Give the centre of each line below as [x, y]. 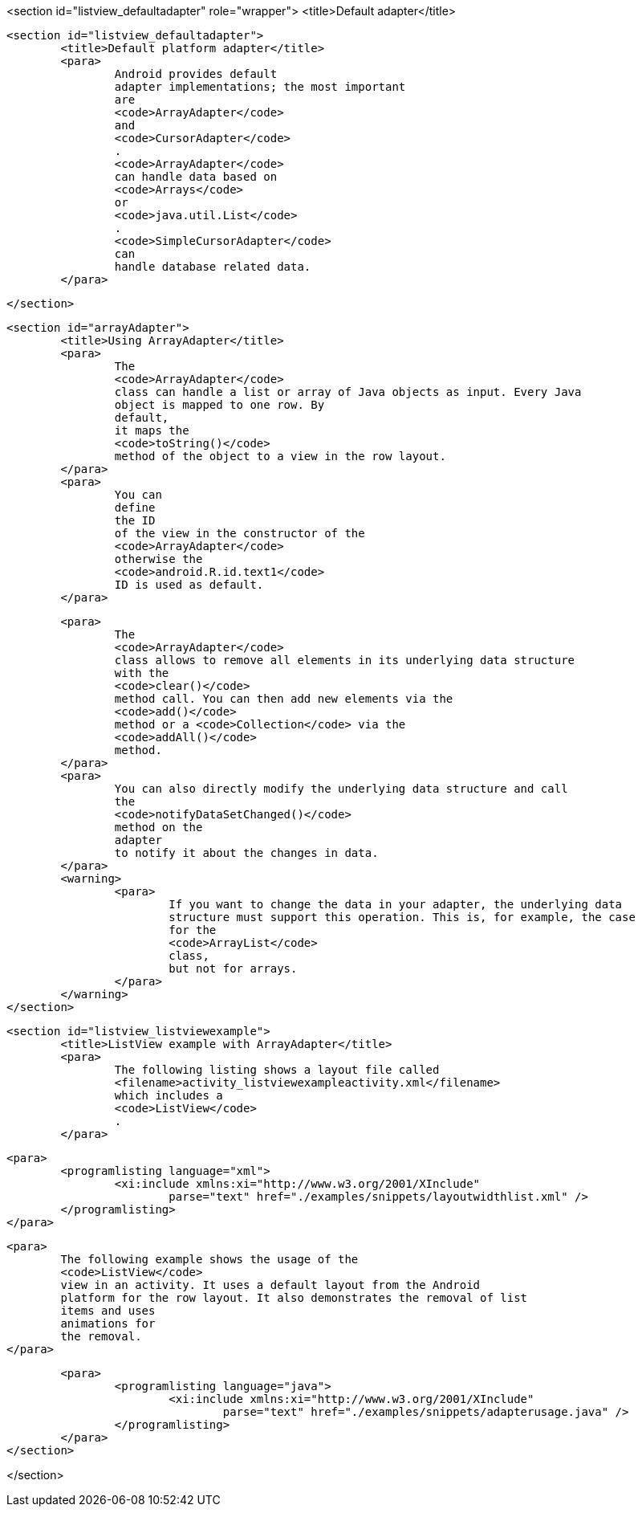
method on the [158, 827]
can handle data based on [196, 177]
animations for [108, 1323]
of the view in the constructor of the [240, 533]
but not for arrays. [233, 969]
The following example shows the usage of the [209, 1259]
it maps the [152, 430]
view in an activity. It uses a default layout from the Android [270, 1285]
